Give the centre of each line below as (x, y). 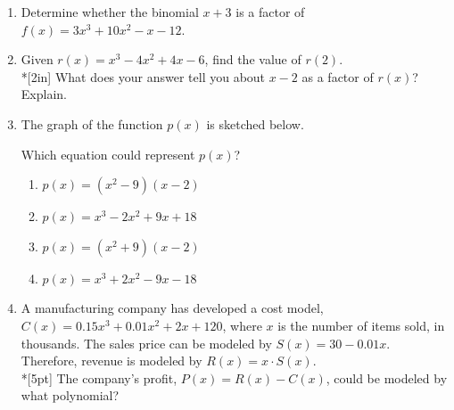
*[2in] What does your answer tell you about (143, 76)
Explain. (44, 94)
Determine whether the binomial (110, 12)
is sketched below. (255, 123)
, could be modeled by (387, 377)
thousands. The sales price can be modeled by (146, 343)
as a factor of (338, 76)
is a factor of (270, 12)
